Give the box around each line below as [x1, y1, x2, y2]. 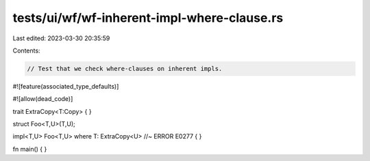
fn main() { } [12, 145, 47, 153]
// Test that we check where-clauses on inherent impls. [27, 65, 223, 72]
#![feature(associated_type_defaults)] [12, 82, 119, 90]
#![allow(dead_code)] [12, 95, 73, 103]
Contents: [12, 46, 40, 55]
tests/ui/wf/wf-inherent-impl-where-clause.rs [12, 10, 284, 25]
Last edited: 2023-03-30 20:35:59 [12, 34, 110, 42]
